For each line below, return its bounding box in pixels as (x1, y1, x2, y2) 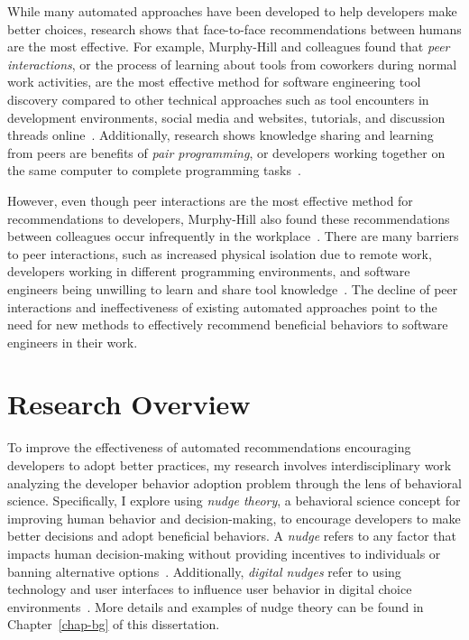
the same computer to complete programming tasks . (7, 161, 301, 180)
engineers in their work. (7, 332, 138, 351)
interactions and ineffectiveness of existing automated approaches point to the (7, 297, 437, 316)
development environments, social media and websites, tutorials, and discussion (7, 107, 446, 126)
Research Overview (7, 385, 251, 422)
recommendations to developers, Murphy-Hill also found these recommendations (7, 209, 450, 227)
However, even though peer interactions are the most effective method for (7, 190, 413, 209)
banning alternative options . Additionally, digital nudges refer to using (7, 561, 401, 580)
